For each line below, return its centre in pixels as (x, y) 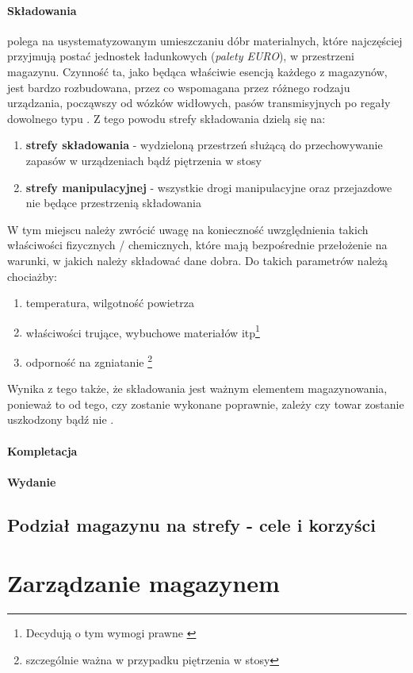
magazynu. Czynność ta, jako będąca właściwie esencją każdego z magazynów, (197, 71)
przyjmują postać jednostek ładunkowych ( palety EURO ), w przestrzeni (181, 56)
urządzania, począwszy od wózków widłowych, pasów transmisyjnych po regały (199, 103)
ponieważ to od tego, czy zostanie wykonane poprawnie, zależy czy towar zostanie (206, 404)
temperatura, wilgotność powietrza (110, 303)
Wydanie (32, 481)
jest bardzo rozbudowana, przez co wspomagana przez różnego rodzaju (179, 87)
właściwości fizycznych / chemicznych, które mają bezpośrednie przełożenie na (197, 245)
